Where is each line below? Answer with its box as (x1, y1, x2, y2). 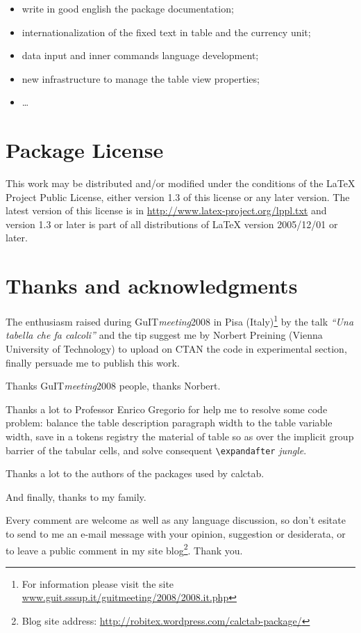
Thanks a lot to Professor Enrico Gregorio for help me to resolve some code (6, 401, 328, 416)
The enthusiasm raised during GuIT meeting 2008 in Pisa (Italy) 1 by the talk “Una (6, 312, 354, 328)
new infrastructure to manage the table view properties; (22, 71, 260, 86)
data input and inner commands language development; (22, 48, 259, 63)
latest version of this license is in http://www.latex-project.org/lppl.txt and (6, 203, 327, 218)
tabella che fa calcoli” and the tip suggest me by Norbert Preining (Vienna (6, 328, 323, 342)
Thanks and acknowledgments (6, 271, 298, 300)
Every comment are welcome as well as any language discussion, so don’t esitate (6, 513, 346, 527)
